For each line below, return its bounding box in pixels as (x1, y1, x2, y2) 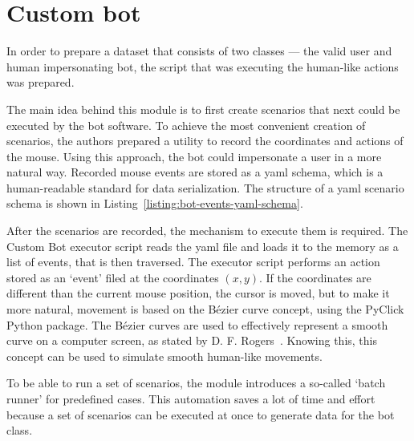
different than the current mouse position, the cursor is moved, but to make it (6, 285, 390, 301)
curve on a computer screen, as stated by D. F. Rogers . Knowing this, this (6, 332, 378, 349)
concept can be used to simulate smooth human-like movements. (6, 347, 323, 364)
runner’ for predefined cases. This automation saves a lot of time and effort (6, 390, 375, 407)
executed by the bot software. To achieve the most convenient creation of (6, 116, 366, 133)
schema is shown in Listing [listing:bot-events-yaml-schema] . (6, 195, 303, 212)
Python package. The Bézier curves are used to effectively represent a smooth (6, 316, 388, 333)
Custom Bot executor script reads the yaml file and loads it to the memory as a (6, 237, 399, 254)
